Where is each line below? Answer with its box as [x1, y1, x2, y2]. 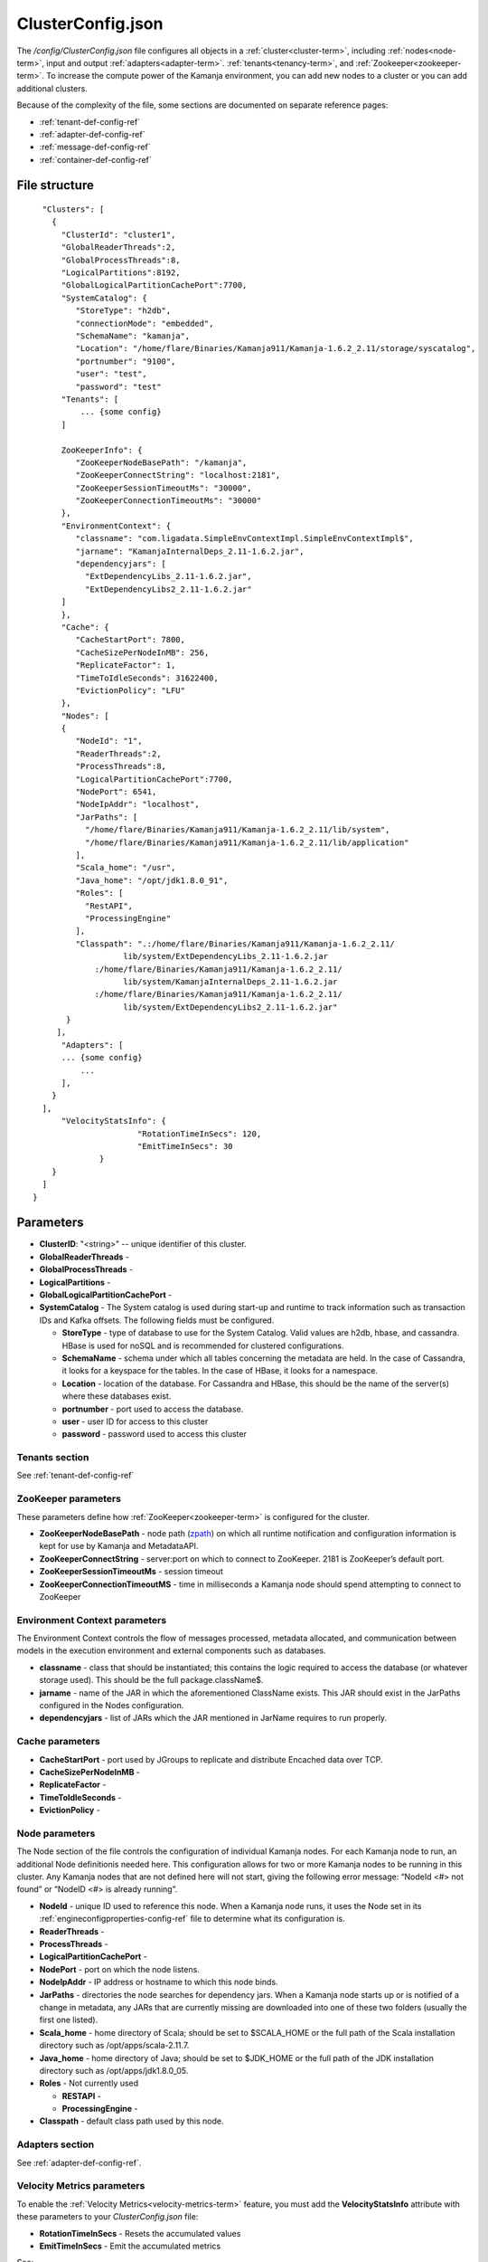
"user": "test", [75, 369, 148, 379]
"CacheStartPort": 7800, [75, 634, 185, 645]
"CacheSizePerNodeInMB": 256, [75, 647, 210, 658]
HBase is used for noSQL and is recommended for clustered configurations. [61, 1340, 344, 1351]
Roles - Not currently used [39, 2077, 139, 2089]
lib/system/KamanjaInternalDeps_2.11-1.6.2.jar [123, 976, 338, 986]
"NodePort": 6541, [75, 787, 157, 797]
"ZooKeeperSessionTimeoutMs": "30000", [75, 482, 252, 493]
